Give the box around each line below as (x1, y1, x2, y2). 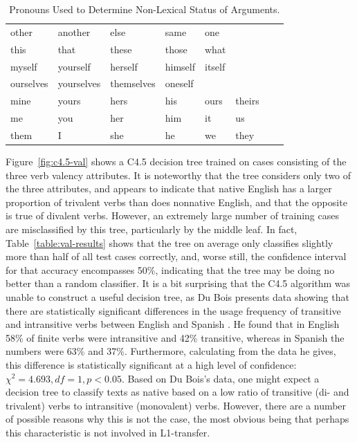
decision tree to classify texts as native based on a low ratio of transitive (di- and (6, 385, 349, 399)
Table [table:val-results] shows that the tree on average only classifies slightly (6, 235, 333, 250)
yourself (57, 59, 91, 73)
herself (110, 59, 138, 73)
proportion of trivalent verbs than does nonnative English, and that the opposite (6, 194, 347, 209)
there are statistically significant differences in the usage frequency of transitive (6, 303, 341, 317)
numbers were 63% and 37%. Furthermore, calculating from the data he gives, (6, 344, 336, 358)
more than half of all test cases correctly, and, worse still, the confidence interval (6, 249, 347, 264)
